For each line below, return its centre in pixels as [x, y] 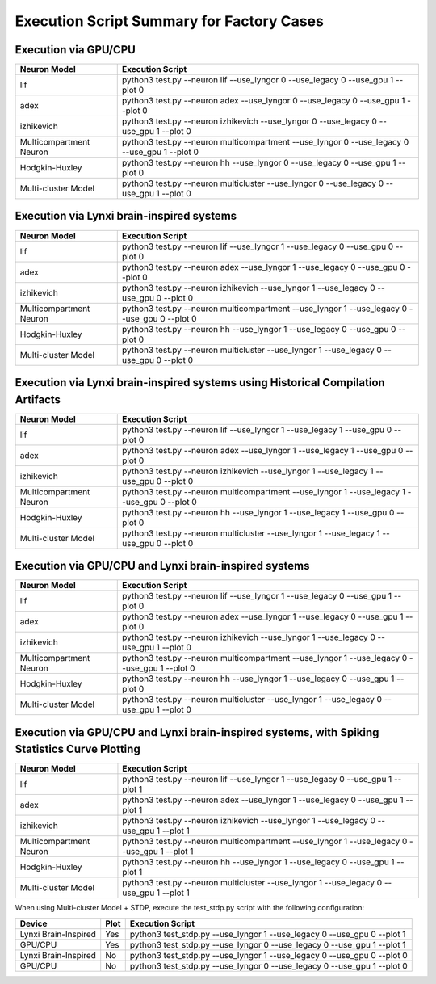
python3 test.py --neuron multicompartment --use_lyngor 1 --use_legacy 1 [264, 491]
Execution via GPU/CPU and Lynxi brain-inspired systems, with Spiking [197, 732]
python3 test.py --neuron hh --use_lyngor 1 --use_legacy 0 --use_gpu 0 [259, 329]
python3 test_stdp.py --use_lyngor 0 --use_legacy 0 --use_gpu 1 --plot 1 [268, 944]
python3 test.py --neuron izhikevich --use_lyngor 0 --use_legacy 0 [249, 121]
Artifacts [38, 399]
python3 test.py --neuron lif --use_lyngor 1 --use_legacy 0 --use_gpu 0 [258, 246]
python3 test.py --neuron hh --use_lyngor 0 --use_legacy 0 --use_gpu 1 [259, 163]
